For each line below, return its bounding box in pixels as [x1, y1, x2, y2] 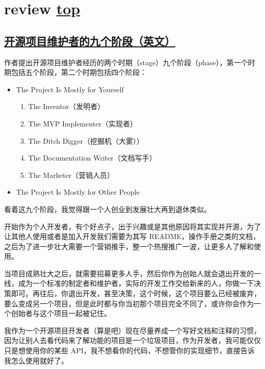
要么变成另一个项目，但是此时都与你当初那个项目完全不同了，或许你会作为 [4, 298, 254, 308]
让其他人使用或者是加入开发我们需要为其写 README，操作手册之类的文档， [4, 231, 260, 242]
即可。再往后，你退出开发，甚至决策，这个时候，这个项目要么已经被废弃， [11, 288, 261, 299]
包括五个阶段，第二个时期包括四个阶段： [11, 67, 147, 77]
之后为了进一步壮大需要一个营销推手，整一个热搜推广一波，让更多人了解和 [4, 241, 254, 251]
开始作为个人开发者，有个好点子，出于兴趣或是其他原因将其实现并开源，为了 [4, 221, 261, 231]
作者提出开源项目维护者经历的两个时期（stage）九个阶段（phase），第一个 [4, 57, 248, 67]
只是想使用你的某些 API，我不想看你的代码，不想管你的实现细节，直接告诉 [4, 345, 255, 356]
